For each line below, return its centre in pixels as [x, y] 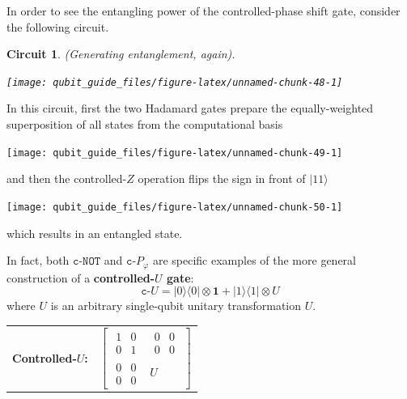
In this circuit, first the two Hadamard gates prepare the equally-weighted [190, 108]
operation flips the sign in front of [222, 178]
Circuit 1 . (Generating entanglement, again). [121, 54]
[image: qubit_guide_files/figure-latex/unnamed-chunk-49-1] [175, 153]
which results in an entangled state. [95, 233]
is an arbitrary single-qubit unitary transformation [176, 306]
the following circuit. [58, 26]
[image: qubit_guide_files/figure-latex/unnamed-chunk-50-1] [175, 207]
